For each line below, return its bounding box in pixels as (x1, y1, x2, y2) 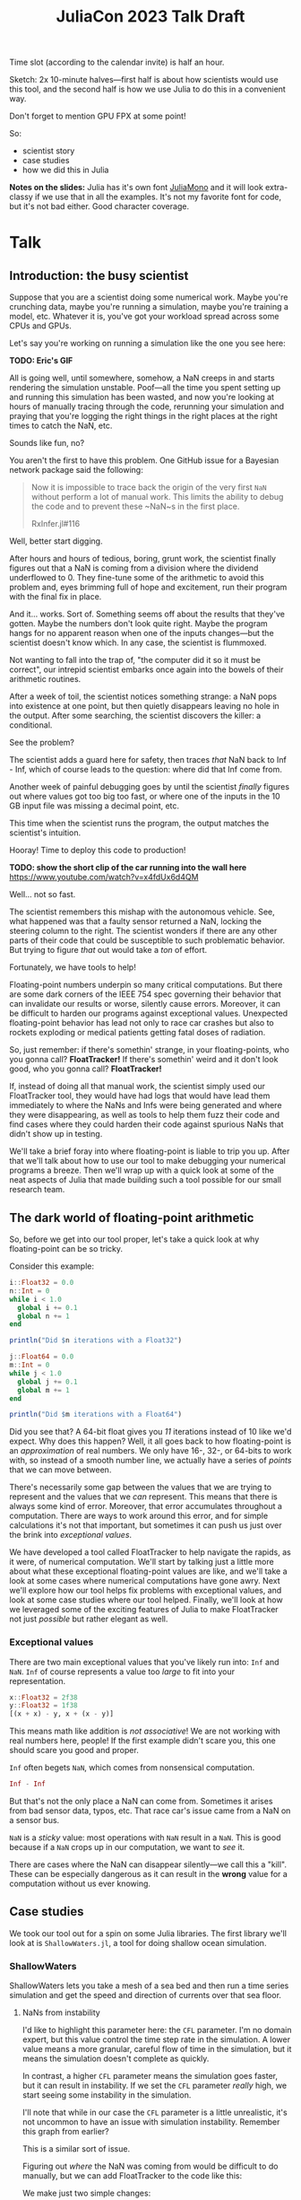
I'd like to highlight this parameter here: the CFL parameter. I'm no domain (21, 2025, 292, 2036)
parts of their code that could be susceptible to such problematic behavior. (9, 935, 285, 946)
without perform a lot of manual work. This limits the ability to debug (30, 492, 284, 502)
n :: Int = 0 (9, 1286, 50, 1296)
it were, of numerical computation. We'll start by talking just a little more (9, 1557, 275, 1567)
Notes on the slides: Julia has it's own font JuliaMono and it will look (9, 182, 264, 193)
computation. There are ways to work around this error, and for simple (9, 1510, 269, 1522)
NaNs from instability (21, 2007, 100, 2018)
